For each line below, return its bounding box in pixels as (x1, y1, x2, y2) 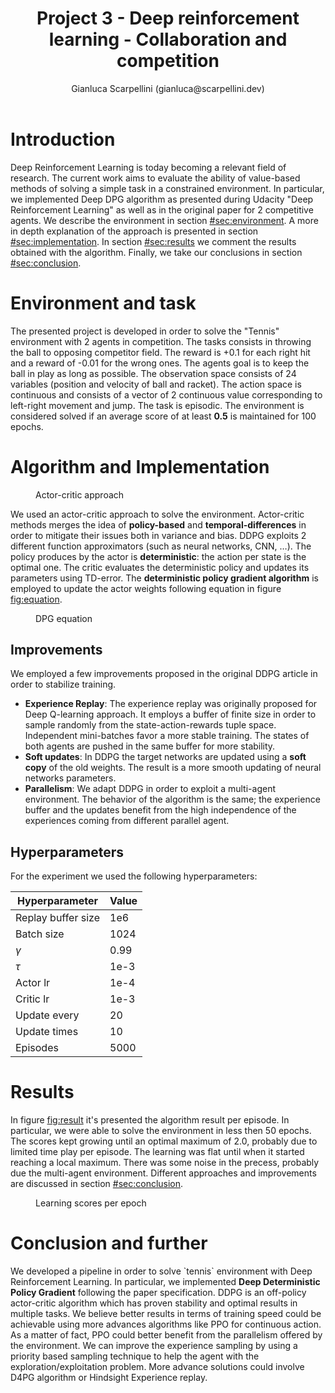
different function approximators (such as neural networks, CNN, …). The (10, 540, 312, 552)
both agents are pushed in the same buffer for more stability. (24, 740, 276, 752)
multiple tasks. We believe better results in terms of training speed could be (10, 1308, 322, 1320)
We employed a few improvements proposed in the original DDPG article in (10, 668, 318, 680)
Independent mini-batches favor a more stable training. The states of (24, 730, 310, 742)
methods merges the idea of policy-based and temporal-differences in (10, 518, 307, 531)
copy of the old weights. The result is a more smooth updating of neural (24, 762, 322, 774)
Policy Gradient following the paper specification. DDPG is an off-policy (10, 1287, 307, 1299)
